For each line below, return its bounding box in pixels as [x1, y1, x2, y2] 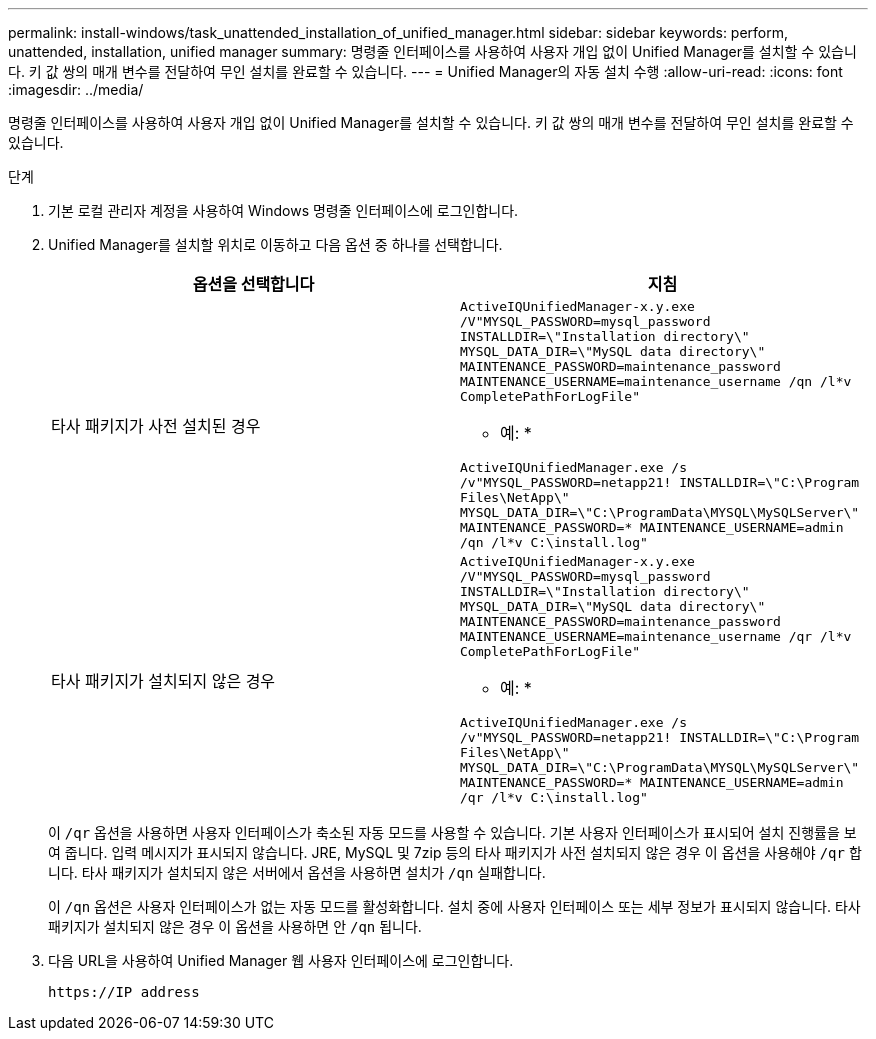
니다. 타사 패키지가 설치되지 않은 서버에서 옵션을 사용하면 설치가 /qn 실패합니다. [48, 864, 546, 881]
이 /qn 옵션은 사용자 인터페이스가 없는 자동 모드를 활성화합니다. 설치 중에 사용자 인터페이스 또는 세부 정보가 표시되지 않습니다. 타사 [48, 898, 861, 915]
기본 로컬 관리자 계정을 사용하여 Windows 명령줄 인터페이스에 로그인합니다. [48, 202, 519, 219]
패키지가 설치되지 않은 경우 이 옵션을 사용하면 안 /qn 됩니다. [48, 918, 422, 935]
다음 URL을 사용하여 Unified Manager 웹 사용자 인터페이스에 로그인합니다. [48, 952, 514, 969]
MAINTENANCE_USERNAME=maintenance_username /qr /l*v [460, 629, 852, 644]
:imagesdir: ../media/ [8, 81, 144, 98]
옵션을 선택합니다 [192, 274, 315, 294]
